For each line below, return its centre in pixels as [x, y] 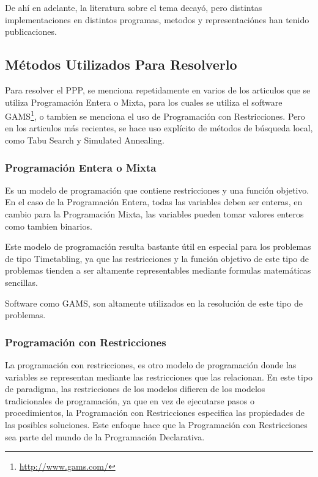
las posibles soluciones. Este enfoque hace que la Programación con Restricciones [156, 424]
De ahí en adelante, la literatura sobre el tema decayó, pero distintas [134, 7]
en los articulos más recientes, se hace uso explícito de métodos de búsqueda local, [159, 128]
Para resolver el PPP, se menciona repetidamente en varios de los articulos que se [158, 89]
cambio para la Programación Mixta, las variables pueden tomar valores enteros [154, 214]
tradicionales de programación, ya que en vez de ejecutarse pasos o [130, 400]
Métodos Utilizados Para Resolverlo [121, 64]
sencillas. [21, 282]
